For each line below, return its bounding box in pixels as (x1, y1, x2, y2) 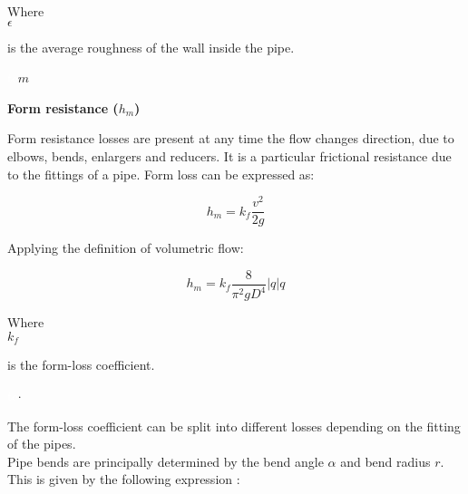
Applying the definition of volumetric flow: (7, 238, 244, 257)
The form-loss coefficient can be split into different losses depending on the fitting (7, 416, 461, 435)
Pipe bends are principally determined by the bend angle (7, 451, 324, 470)
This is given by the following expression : (7, 470, 240, 489)
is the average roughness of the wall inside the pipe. (7, 37, 295, 56)
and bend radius (340, 451, 431, 470)
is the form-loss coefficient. (7, 355, 155, 374)
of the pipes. (7, 434, 76, 453)
